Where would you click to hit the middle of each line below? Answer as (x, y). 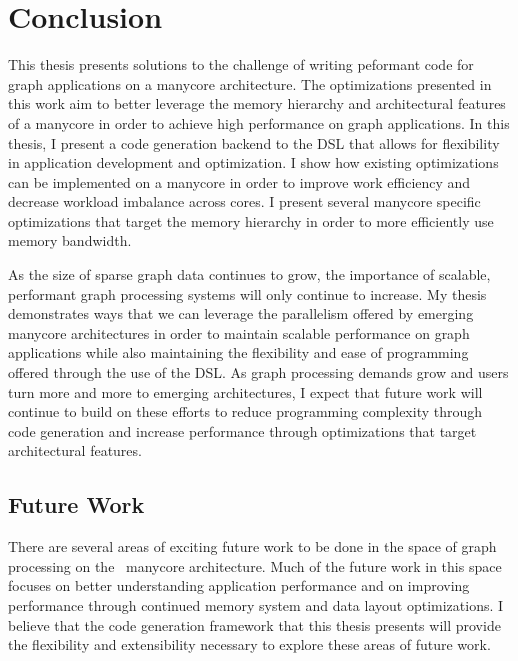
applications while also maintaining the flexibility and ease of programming (238, 352)
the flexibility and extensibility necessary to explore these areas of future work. (249, 644)
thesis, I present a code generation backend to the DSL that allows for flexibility (254, 142)
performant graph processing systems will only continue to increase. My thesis (247, 293)
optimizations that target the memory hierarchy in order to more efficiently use (251, 220)
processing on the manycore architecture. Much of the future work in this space (255, 565)
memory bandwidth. (70, 240)
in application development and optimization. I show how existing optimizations (253, 162)
